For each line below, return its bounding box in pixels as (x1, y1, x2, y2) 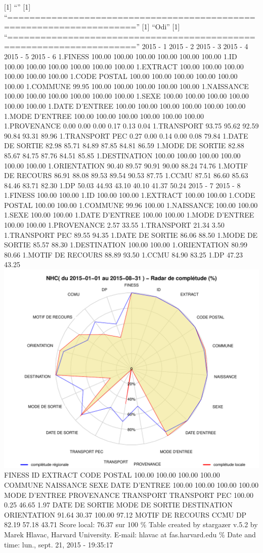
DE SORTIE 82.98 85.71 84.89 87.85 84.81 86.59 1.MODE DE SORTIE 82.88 (4, 140, 244, 151)
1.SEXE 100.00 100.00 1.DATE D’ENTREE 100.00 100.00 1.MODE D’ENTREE (4, 209, 254, 220)
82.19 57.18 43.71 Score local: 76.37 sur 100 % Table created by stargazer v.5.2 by (4, 519, 258, 530)
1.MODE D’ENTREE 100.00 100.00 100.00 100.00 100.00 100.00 (4, 110, 204, 121)
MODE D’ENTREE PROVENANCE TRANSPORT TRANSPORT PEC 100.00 (4, 489, 253, 500)
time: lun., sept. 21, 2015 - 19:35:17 (4, 539, 113, 549)
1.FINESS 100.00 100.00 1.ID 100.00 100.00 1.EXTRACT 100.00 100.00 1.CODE (4, 190, 255, 200)
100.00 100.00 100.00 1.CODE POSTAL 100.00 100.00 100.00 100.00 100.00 (4, 71, 238, 81)
